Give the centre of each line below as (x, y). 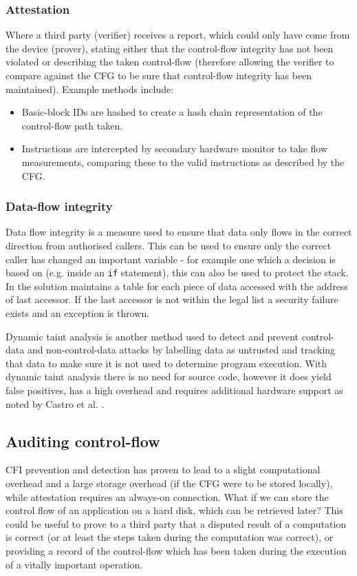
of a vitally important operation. (74, 564)
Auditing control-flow (83, 441)
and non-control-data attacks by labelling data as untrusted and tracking (181, 350)
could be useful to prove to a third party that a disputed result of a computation (176, 523)
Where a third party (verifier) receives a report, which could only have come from (178, 35)
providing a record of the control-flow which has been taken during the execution (176, 550)
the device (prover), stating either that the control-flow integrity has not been (170, 48)
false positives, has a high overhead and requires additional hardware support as (174, 390)
